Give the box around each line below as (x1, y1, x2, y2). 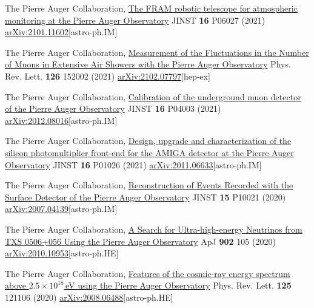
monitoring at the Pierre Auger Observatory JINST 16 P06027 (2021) (5, 13, 266, 26)
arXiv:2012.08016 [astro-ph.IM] (5, 114, 118, 126)
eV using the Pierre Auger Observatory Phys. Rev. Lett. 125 (65, 279, 292, 292)
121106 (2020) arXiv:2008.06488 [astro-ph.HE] (5, 290, 173, 303)
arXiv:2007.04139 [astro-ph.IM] (5, 202, 118, 215)
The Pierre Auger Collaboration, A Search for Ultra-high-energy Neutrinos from (5, 222, 302, 235)
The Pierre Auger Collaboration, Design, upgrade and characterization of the (5, 134, 292, 147)
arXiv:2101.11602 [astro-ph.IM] (5, 26, 118, 38)
